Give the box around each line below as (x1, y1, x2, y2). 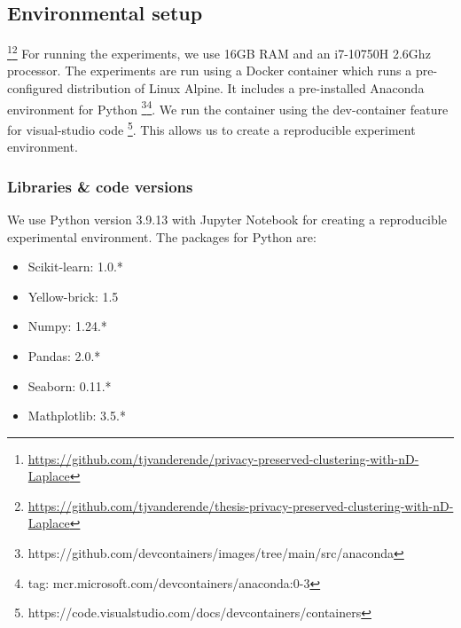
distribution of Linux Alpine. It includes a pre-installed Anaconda (66, 79, 425, 98)
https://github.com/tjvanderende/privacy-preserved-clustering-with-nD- (27, 449, 419, 467)
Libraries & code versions (7, 175, 193, 197)
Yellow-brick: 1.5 (27, 287, 119, 305)
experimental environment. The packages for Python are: (7, 227, 316, 246)
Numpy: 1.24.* (27, 317, 107, 335)
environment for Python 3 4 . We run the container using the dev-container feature (7, 97, 449, 118)
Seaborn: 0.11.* (27, 376, 112, 395)
